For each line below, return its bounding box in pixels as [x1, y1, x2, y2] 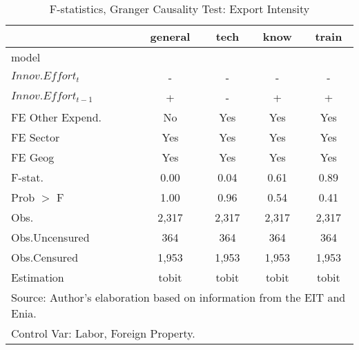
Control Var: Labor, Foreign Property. [11, 325, 195, 341]
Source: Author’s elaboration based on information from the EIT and [11, 289, 346, 305]
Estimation [11, 269, 64, 285]
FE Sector [11, 129, 60, 145]
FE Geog [11, 149, 55, 165]
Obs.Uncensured [11, 229, 90, 245]
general [150, 28, 191, 44]
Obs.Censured [11, 249, 79, 265]
